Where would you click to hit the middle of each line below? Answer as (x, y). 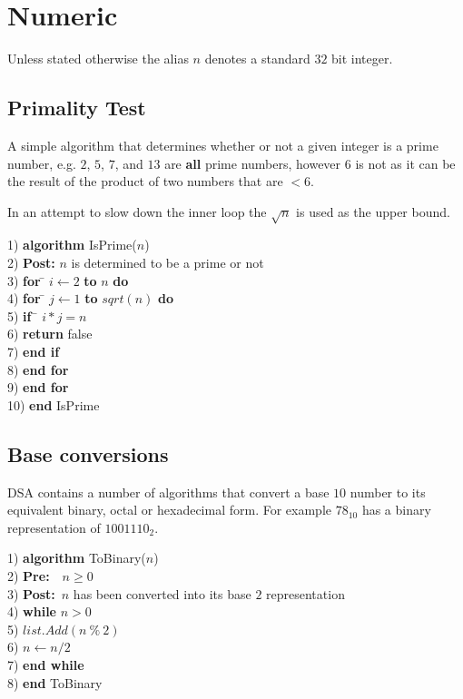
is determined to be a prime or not (167, 263)
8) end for (38, 369)
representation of (54, 527)
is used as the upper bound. (373, 211)
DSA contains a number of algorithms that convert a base (168, 492)
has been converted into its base (162, 593)
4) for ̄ (26, 298)
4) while (32, 611)
